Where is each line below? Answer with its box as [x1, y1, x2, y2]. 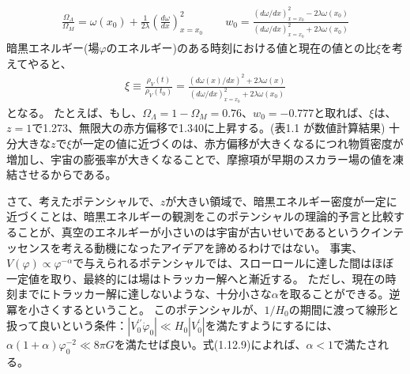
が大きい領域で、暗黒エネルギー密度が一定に [165, 192, 397, 209]
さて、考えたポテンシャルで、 [6, 192, 160, 209]
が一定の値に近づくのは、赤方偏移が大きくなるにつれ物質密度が [71, 134, 404, 151]
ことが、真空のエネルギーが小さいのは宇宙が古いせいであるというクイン [17, 223, 393, 240]
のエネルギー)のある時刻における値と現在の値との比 [106, 40, 376, 56]
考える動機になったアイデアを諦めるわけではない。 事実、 [61, 239, 363, 255]
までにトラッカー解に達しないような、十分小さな [17, 285, 272, 302]
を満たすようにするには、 [205, 317, 338, 334]
